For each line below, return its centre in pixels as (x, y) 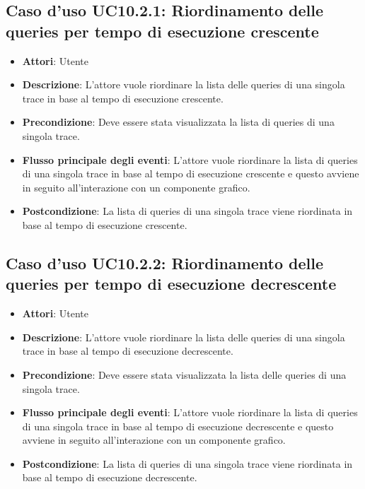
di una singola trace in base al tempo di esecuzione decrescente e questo (178, 426)
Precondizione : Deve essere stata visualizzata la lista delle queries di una (184, 374)
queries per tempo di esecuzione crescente (162, 31)
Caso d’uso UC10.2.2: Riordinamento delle (165, 263)
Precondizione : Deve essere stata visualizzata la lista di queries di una (178, 122)
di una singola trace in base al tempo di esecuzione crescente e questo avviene (191, 173)
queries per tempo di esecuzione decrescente (171, 284)
